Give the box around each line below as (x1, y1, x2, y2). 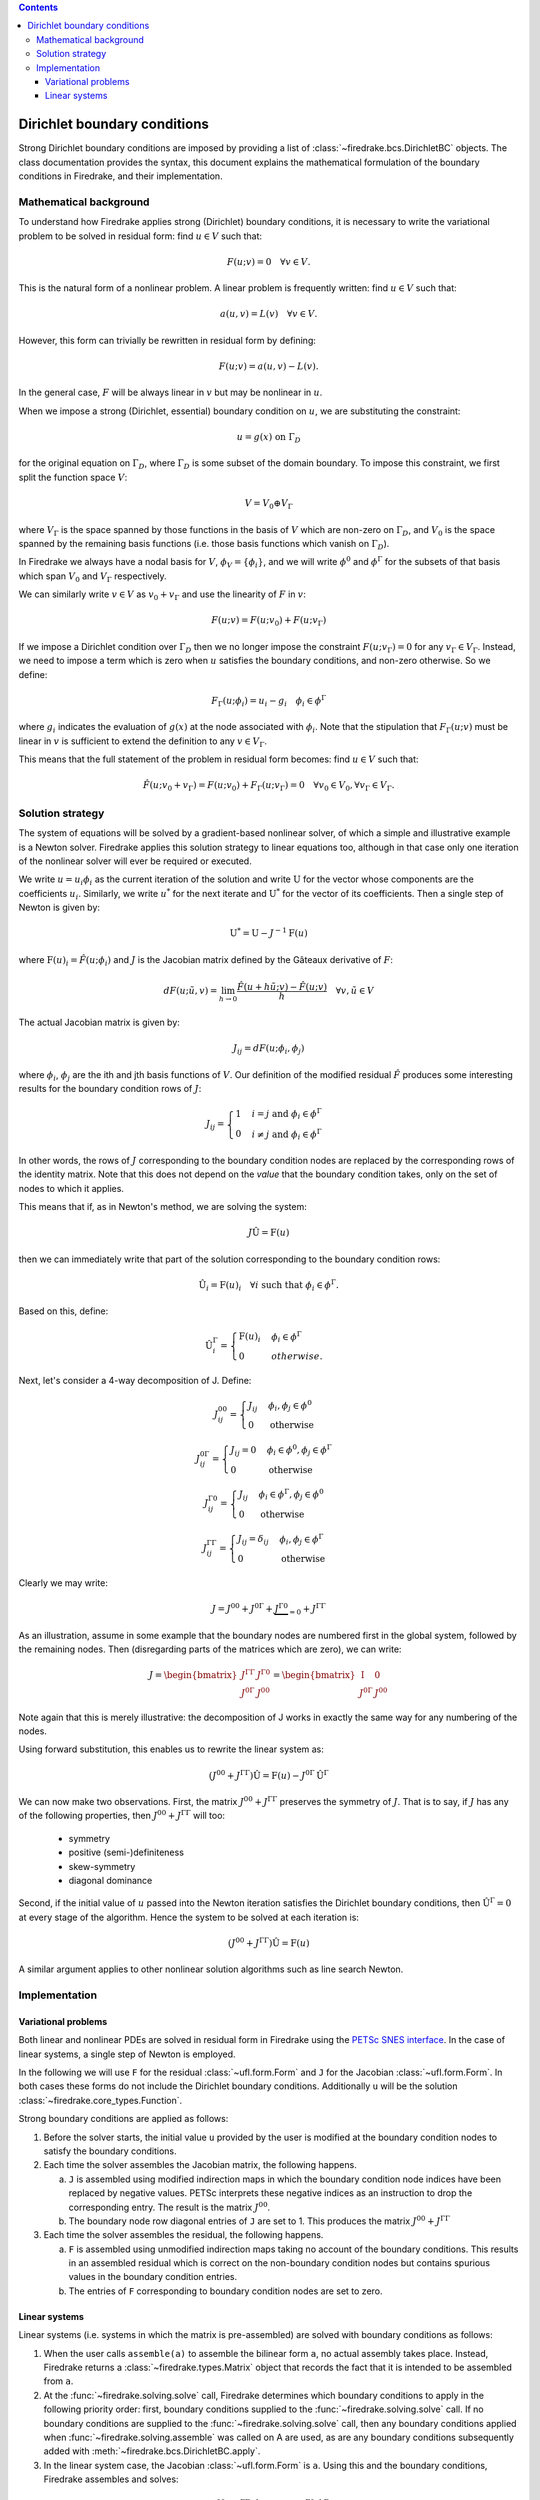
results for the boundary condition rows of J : (18, 1083, 202, 1095)
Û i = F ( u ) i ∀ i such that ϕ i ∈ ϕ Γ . (198, 1278, 339, 1293)
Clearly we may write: (18, 1576, 109, 1589)
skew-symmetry (68, 1860, 136, 1872)
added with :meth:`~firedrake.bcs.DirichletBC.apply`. (43, 2445, 261, 2457)
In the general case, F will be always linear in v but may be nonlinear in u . (18, 386, 323, 399)
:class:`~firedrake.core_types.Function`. (18, 2094, 183, 2106)
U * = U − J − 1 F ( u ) (229, 926, 309, 939)
